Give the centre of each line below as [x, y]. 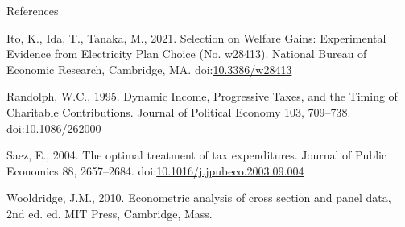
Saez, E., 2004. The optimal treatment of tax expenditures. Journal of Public [197, 155]
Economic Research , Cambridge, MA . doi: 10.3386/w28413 [149, 69]
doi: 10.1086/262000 [54, 128]
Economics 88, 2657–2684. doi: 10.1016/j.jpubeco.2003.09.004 [155, 170]
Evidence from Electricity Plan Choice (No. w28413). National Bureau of [187, 54]
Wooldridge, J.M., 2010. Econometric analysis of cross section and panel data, [199, 198]
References [33, 10]
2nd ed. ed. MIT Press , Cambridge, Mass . [110, 213]
